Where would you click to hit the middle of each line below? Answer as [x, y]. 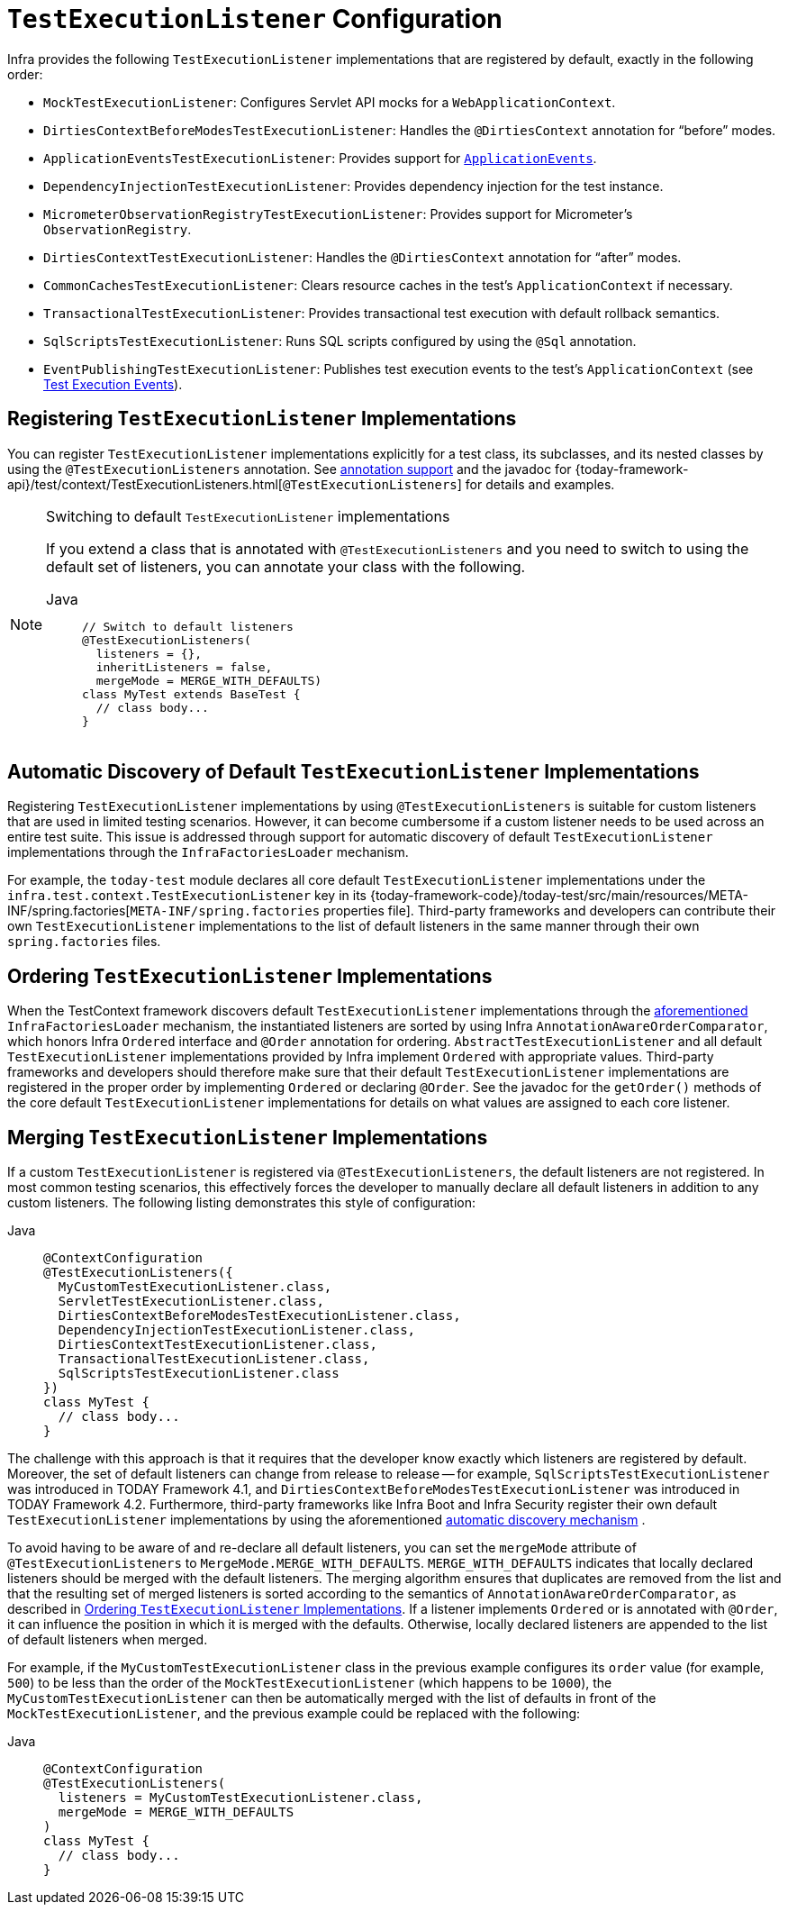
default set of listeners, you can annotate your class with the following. [286, 566]
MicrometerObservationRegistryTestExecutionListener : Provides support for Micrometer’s [338, 214]
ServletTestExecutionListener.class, [191, 1302]
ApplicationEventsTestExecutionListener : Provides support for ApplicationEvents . [320, 158]
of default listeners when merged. [108, 1640]
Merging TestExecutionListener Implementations [248, 1137]
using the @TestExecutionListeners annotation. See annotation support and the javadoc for [290, 469]
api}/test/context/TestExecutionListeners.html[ [145, 484]
